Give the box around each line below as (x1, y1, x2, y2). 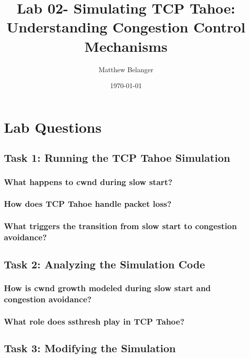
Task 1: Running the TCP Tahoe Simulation (4, 150, 231, 165)
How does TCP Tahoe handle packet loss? (4, 198, 171, 210)
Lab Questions (4, 117, 102, 137)
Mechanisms (84, 36, 168, 56)
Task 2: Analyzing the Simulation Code (4, 256, 205, 271)
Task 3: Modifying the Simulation (4, 340, 176, 355)
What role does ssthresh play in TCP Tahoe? (4, 315, 185, 327)
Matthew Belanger (98, 64, 154, 74)
